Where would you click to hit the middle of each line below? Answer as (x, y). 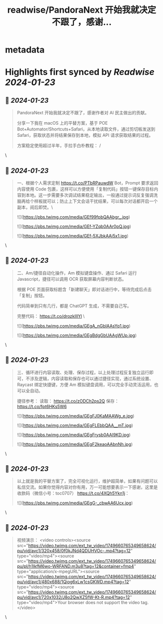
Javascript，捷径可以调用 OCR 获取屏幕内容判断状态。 (72, 279)
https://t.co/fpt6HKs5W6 (42, 406)
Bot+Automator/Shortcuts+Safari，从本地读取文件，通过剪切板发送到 (86, 129)
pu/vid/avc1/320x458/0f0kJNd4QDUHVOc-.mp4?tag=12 (74, 551)
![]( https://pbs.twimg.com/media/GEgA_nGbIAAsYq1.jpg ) (74, 326)
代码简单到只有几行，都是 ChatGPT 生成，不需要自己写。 (74, 306)
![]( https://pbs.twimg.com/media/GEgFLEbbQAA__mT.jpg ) (75, 425)
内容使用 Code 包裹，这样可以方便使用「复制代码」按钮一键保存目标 (85, 189)
